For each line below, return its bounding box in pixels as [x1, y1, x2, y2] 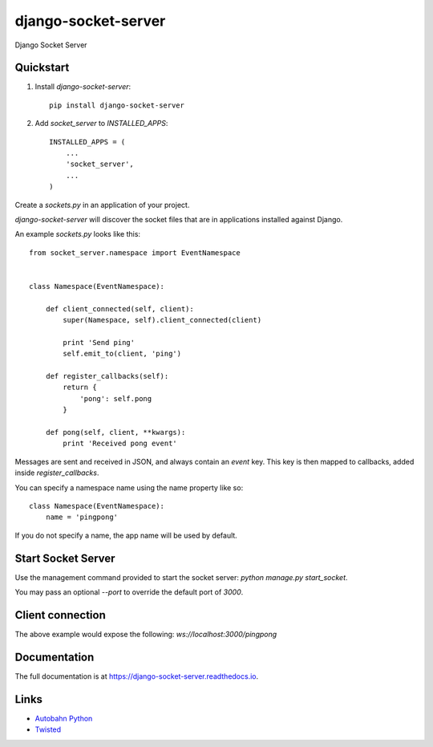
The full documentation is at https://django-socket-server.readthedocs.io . [14, 671, 259, 681]
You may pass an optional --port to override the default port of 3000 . [14, 587, 244, 597]
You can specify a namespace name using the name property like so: [14, 482, 244, 493]
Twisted [34, 725, 62, 734]
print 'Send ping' [63, 338, 136, 347]
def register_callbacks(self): [45, 371, 169, 381]
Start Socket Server [14, 551, 115, 565]
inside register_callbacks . [14, 468, 99, 477]
